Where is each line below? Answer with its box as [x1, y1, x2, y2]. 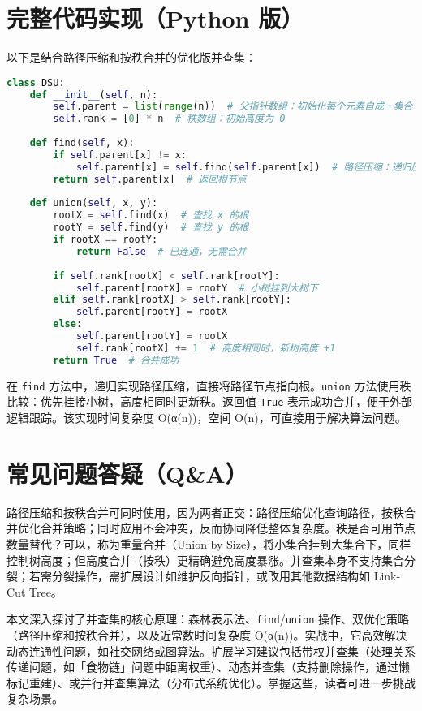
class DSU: [6, 76, 65, 88]
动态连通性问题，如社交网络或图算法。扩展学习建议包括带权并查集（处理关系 [6, 642, 416, 659]
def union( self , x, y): [29, 197, 158, 209]
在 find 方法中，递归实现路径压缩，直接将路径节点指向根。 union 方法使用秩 [6, 377, 411, 394]
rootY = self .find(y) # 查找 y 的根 [53, 222, 249, 234]
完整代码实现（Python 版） [6, 2, 304, 35]
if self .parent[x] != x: [53, 149, 187, 161]
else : [53, 318, 83, 330]
